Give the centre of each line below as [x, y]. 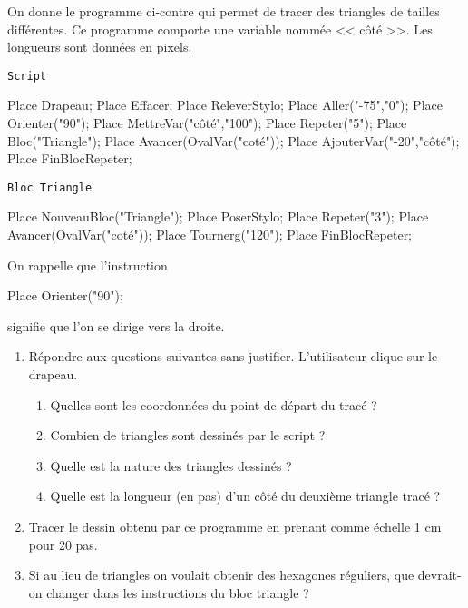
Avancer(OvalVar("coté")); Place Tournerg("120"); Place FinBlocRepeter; [210, 235]
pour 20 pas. [63, 544]
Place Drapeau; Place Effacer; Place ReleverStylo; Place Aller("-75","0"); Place [225, 105]
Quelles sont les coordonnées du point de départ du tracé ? [214, 404]
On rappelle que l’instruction [88, 265]
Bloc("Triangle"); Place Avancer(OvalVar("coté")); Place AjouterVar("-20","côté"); [234, 140]
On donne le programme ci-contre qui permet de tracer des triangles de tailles [224, 11]
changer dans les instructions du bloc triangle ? [178, 592]
